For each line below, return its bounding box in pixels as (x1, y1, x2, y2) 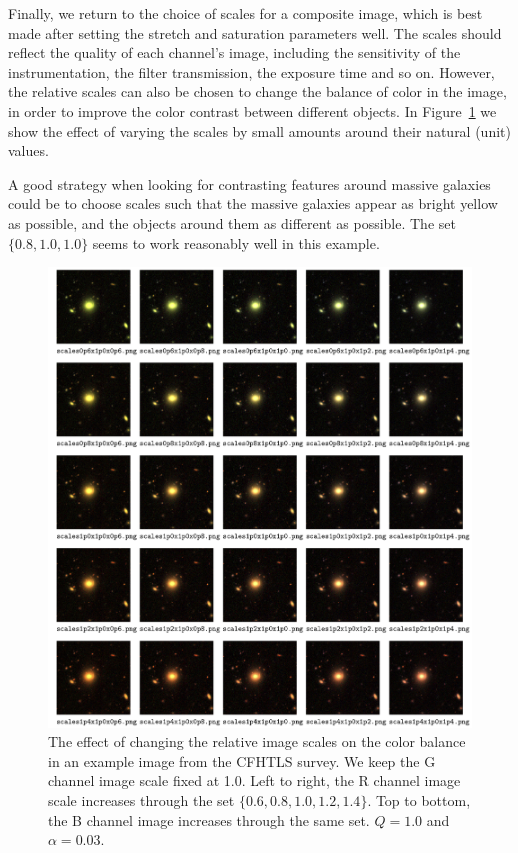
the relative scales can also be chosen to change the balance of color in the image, (8, 81, 507, 102)
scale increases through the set (48, 789, 235, 810)
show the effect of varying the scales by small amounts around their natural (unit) (8, 120, 511, 141)
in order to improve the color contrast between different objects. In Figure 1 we (8, 100, 497, 121)
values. (8, 140, 49, 161)
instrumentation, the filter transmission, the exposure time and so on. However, (8, 61, 495, 82)
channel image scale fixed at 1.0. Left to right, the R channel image (48, 770, 461, 791)
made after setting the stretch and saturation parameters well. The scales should (8, 22, 502, 43)
